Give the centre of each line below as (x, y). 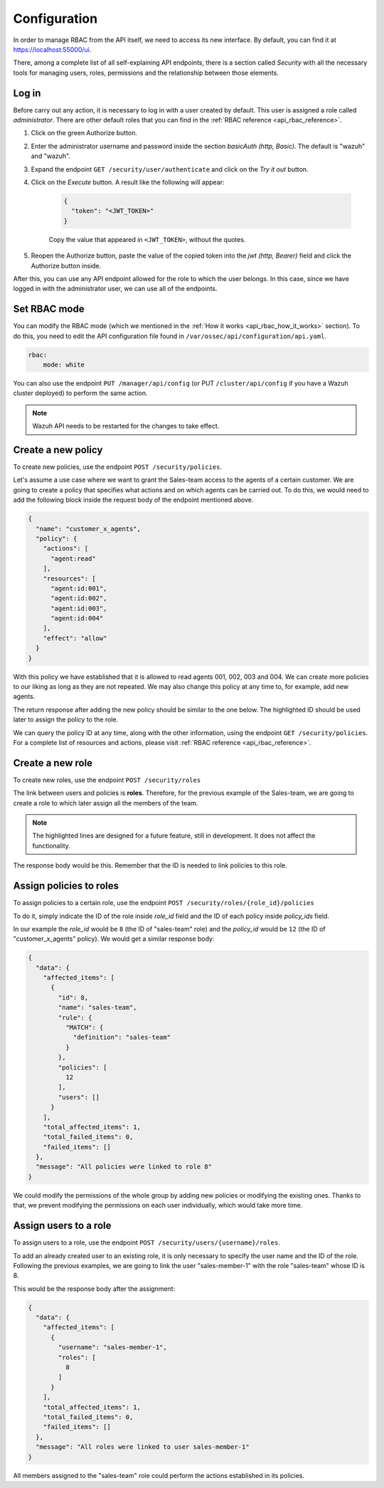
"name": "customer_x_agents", (89, 529)
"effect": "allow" (75, 638)
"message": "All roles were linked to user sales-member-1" (143, 1447)
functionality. (52, 845)
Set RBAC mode (49, 309)
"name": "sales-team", (98, 1008)
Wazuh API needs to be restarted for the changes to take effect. (126, 426)
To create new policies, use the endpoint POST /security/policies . (118, 467)
